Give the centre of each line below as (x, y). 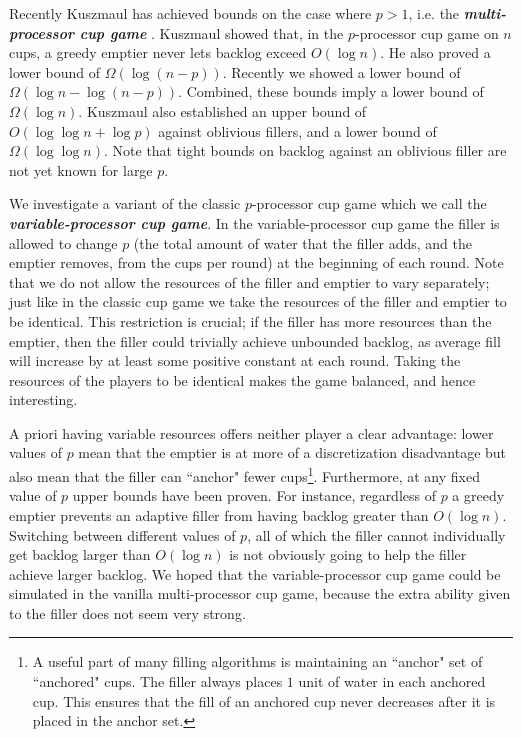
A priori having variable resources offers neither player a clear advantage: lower (251, 432)
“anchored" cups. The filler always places (157, 681)
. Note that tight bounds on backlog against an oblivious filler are (305, 150)
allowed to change (63, 242)
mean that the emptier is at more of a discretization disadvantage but (292, 452)
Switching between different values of (122, 534)
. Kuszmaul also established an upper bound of (222, 110)
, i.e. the (434, 13)
